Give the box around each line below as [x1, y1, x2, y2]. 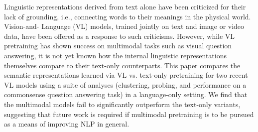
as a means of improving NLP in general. [4, 119, 129, 129]
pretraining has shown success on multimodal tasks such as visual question [4, 40, 232, 51]
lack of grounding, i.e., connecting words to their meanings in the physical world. [4, 11, 251, 21]
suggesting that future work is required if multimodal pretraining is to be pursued [4, 109, 254, 119]
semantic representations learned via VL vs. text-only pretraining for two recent [4, 70, 248, 80]
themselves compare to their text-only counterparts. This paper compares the [4, 60, 241, 70]
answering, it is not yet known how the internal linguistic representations [4, 50, 227, 60]
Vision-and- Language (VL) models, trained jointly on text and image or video [4, 21, 245, 31]
